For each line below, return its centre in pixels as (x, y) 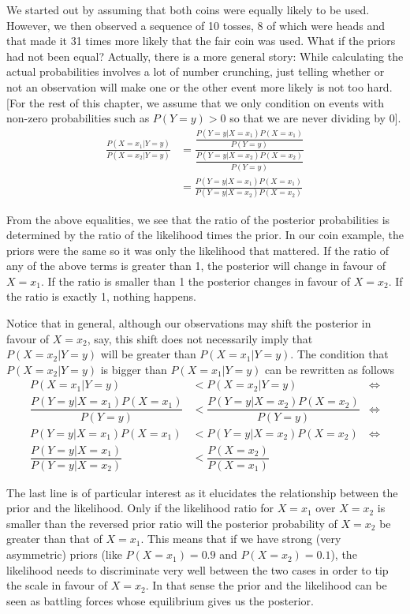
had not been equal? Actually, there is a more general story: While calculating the (205, 56)
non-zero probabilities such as (78, 118)
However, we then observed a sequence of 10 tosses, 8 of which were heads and (196, 25)
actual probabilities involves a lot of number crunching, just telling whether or (196, 71)
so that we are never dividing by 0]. (315, 118)
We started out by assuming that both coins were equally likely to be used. (188, 9)
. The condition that (339, 354)
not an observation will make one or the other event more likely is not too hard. (199, 86)
